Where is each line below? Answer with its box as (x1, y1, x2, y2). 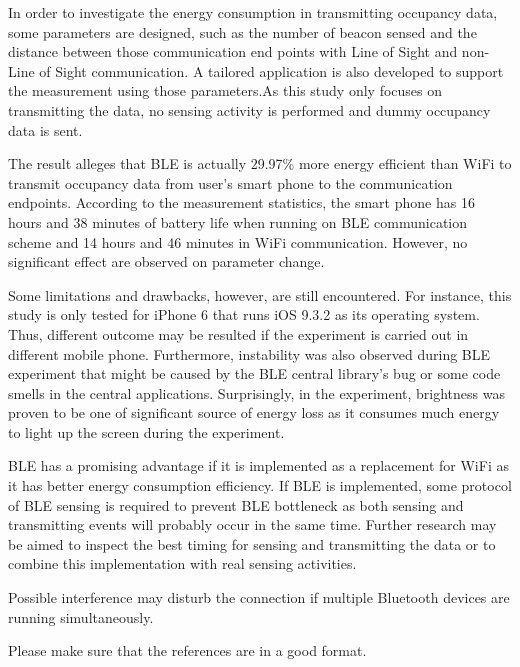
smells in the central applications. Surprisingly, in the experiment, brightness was (8, 382, 505, 403)
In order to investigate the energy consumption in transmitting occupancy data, (8, 2, 498, 22)
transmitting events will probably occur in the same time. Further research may (8, 514, 497, 535)
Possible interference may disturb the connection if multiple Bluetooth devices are (8, 587, 510, 608)
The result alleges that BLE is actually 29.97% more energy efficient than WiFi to (8, 153, 512, 174)
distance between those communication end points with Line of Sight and (8, 41, 458, 62)
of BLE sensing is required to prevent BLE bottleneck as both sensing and (8, 494, 464, 515)
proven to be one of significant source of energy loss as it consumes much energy (8, 402, 500, 423)
